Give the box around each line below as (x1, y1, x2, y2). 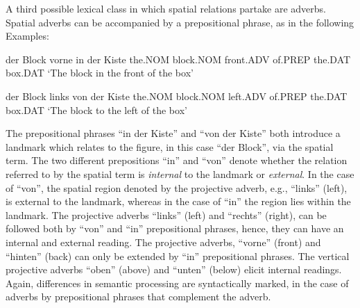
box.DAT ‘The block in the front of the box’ (6, 65, 194, 80)
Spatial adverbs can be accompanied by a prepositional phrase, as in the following (6, 15, 354, 29)
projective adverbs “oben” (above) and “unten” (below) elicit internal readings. (6, 262, 342, 277)
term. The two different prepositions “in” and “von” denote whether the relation (6, 153, 348, 168)
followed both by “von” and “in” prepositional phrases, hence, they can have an (6, 221, 344, 236)
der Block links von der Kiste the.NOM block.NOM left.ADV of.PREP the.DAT (6, 88, 348, 103)
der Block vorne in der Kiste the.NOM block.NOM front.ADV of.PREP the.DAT (6, 51, 351, 66)
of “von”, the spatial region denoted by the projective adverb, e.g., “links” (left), (6, 180, 348, 195)
